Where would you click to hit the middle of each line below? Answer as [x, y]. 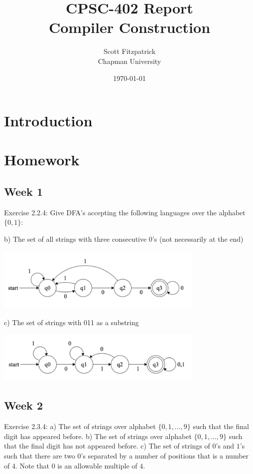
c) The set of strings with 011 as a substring [71, 322]
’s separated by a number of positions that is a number [165, 455]
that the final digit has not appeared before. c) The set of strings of [107, 446]
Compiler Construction [129, 27]
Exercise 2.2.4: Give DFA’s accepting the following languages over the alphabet [125, 212]
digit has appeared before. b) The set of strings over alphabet [98, 436]
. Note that [32, 465]
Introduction [48, 121]
